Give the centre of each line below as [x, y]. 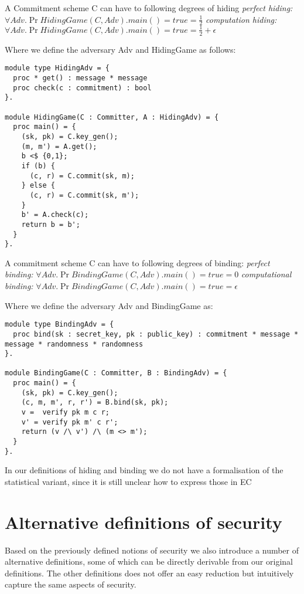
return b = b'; [51, 224]
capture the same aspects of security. [71, 584]
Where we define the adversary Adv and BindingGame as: [109, 305]
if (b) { [38, 166]
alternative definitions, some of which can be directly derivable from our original [149, 561]
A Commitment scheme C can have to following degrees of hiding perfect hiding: [149, 8]
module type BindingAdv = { [59, 325]
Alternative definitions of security [144, 522]
